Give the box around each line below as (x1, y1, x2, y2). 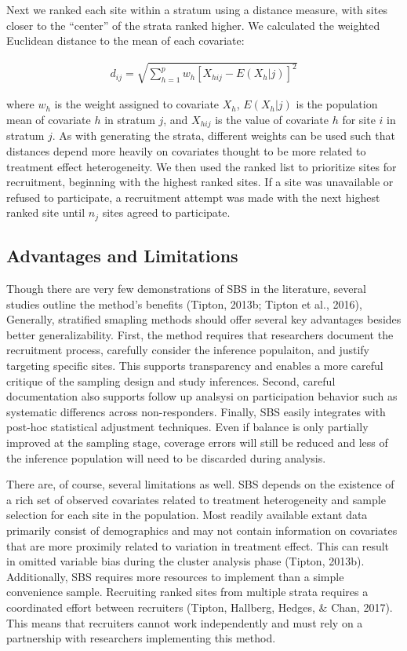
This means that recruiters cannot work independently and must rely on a (6, 614, 363, 631)
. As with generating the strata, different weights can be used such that (52, 127, 395, 144)
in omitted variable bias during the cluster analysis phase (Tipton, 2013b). (6, 553, 365, 569)
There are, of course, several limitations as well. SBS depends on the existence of (6, 476, 394, 492)
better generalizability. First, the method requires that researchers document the (6, 326, 394, 342)
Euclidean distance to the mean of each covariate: (6, 32, 245, 49)
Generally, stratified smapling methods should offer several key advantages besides (6, 311, 402, 327)
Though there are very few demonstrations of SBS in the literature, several (6, 280, 366, 297)
